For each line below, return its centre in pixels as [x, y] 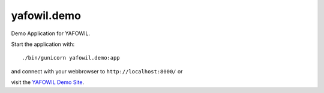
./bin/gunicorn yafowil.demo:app [71, 58]
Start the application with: [43, 44]
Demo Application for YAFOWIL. [50, 33]
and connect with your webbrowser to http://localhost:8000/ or [97, 71]
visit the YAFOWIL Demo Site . [47, 82]
